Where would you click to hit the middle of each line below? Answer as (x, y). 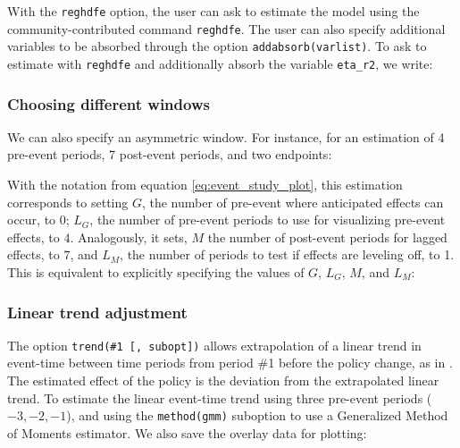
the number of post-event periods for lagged (327, 237)
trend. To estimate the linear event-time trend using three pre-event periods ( (220, 397)
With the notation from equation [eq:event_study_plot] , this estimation (205, 185)
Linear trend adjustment (97, 312)
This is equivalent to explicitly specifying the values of (156, 272)
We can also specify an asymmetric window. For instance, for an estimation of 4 (226, 136)
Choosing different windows (109, 103)
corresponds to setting (68, 202)
